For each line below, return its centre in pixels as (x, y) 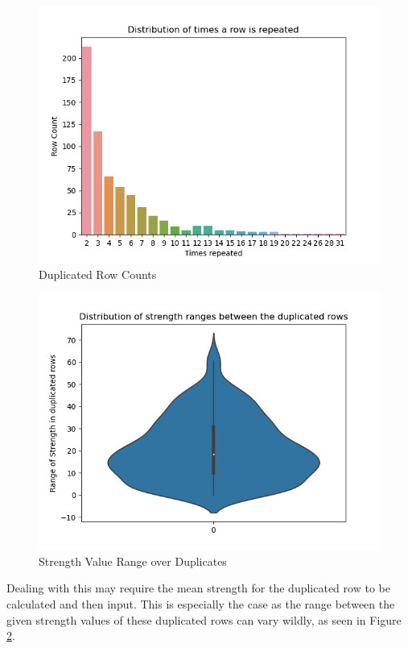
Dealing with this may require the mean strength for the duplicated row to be (198, 588)
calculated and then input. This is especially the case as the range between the (201, 603)
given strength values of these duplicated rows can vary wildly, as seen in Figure (204, 619)
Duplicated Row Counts (98, 274)
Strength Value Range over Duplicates (133, 561)
